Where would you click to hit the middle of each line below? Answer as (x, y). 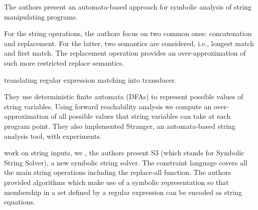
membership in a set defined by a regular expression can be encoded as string (123, 192)
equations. (20, 202)
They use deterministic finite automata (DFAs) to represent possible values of (124, 96)
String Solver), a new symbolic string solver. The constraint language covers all (126, 162)
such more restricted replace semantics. (64, 62)
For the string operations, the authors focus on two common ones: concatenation (128, 33)
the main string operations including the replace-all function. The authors (118, 172)
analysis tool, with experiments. (53, 136)
